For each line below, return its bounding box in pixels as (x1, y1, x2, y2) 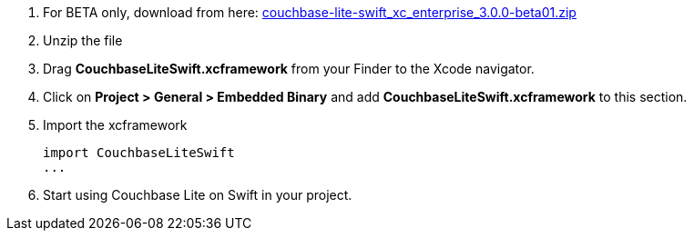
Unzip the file (43, 33, 123, 48)
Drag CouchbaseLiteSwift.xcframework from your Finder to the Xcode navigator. (43, 61, 535, 76)
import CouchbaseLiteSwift (43, 145, 235, 160)
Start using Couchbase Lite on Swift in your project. (43, 187, 352, 203)
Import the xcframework (43, 117, 188, 133)
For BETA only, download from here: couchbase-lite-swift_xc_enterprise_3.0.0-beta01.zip (43, 5, 577, 20)
